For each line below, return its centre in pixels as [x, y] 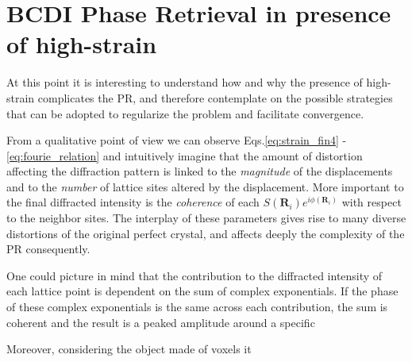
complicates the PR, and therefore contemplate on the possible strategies [215, 97]
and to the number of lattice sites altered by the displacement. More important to [205, 186]
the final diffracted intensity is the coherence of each [133, 202]
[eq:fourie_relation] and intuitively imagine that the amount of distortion [185, 155]
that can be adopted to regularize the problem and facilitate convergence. [185, 113]
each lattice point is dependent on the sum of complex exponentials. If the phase [202, 291]
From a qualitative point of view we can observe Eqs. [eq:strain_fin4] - [177, 140]
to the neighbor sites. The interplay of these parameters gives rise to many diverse [206, 218]
